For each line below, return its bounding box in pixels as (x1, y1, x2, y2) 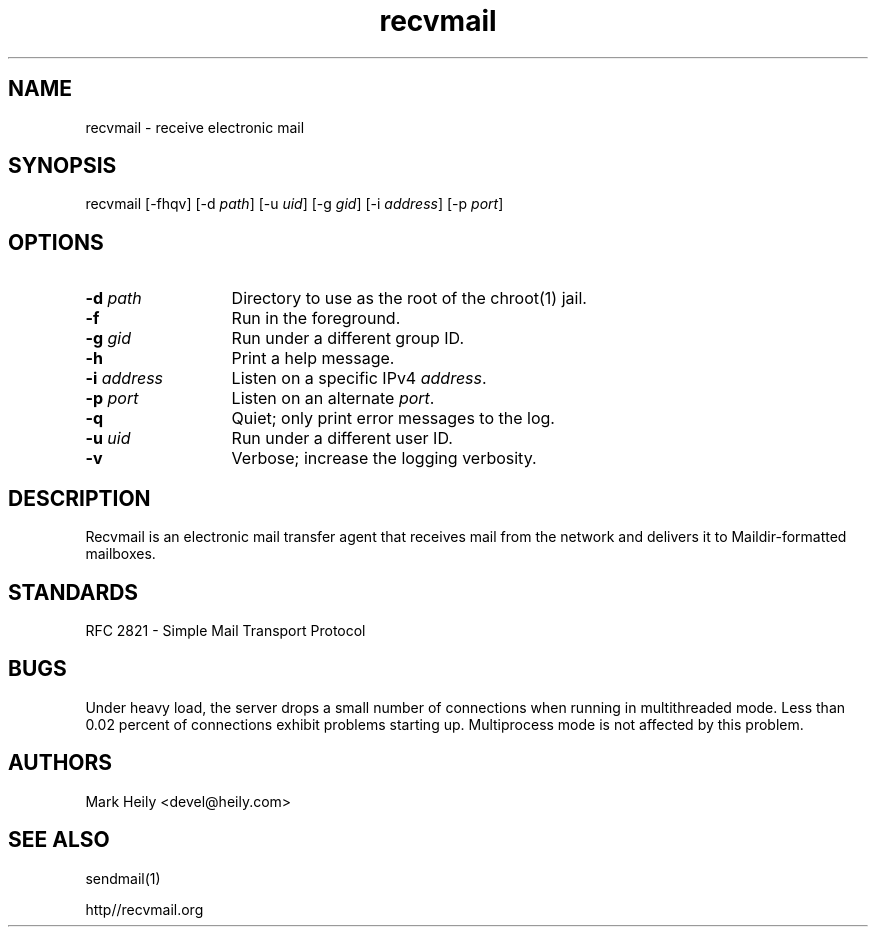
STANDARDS (8, 579, 139, 605)
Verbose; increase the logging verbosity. (231, 448, 537, 469)
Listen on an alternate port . (231, 388, 435, 409)
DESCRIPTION (8, 485, 151, 511)
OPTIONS (8, 229, 104, 255)
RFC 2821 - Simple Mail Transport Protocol (85, 621, 366, 639)
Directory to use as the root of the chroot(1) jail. (231, 288, 587, 309)
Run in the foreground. (231, 308, 401, 329)
